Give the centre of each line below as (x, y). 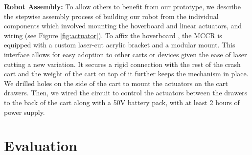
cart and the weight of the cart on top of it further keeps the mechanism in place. (126, 74)
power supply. (24, 112)
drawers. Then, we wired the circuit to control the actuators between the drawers (126, 93)
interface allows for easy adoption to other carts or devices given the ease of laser (126, 54)
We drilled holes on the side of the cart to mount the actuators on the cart (116, 83)
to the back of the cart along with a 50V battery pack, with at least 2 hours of (122, 102)
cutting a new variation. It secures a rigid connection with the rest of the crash (122, 64)
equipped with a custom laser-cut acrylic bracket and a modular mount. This (120, 45)
